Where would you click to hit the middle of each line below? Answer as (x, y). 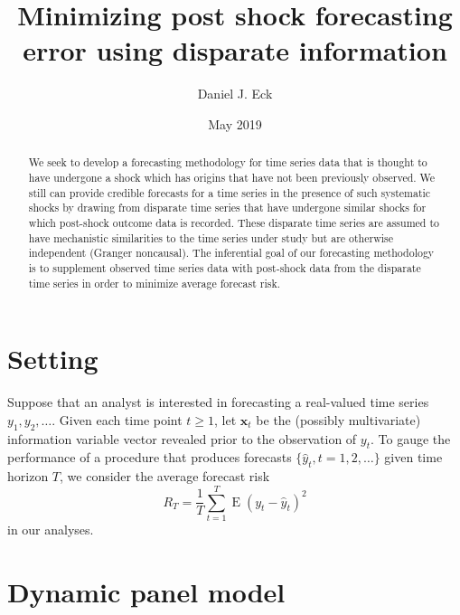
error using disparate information (235, 50)
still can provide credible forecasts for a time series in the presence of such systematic (230, 192)
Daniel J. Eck (235, 94)
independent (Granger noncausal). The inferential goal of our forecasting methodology (231, 253)
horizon (28, 476)
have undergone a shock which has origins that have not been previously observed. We (232, 177)
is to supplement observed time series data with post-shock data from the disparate (225, 267)
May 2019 (235, 123)
